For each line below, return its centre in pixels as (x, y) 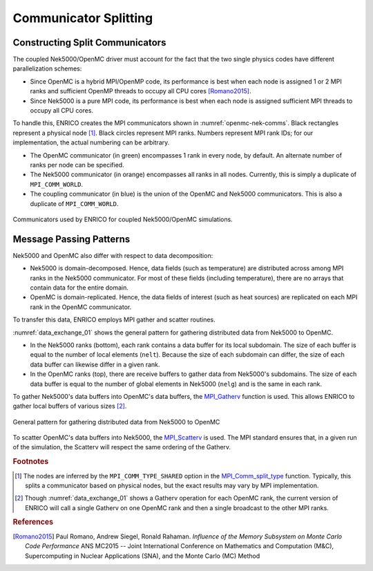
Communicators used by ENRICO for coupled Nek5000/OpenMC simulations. (123, 219)
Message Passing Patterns (71, 239)
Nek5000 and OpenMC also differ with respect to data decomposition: (113, 255)
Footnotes (31, 462)
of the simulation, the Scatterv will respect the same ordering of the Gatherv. (122, 447)
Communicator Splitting (83, 18)
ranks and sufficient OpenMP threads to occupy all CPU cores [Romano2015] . (141, 91)
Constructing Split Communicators (89, 43)
